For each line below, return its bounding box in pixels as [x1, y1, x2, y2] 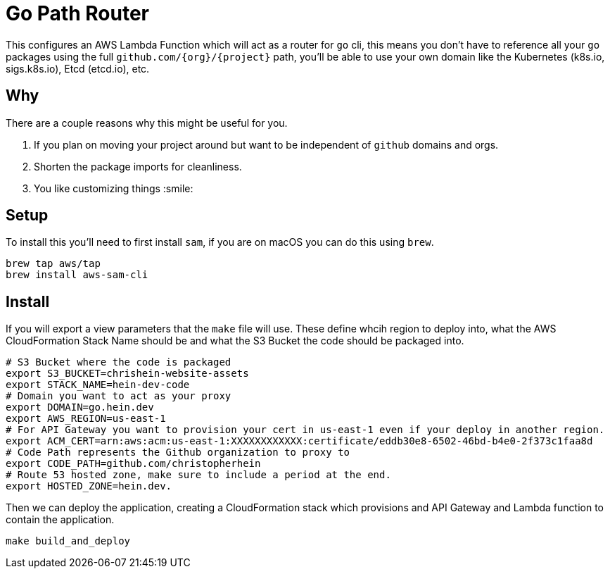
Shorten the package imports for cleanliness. [34, 160, 242, 173]
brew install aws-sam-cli [6, 269, 148, 281]
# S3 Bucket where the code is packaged [6, 356, 231, 368]
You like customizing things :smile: [34, 182, 193, 194]
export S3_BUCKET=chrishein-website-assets [6, 368, 249, 380]
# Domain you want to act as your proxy [6, 390, 231, 402]
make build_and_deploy [6, 535, 131, 547]
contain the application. [6, 513, 115, 526]
